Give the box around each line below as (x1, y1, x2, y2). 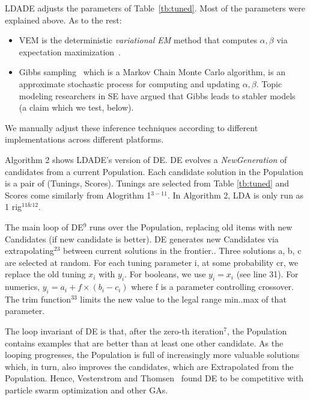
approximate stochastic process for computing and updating (19, 77, 240, 90)
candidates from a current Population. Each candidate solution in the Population (5, 165, 303, 177)
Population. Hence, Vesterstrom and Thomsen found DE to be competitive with (5, 372, 304, 384)
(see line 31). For (236, 268, 299, 280)
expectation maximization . (19, 45, 121, 58)
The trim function (5, 292, 71, 305)
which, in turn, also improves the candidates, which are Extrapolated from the (5, 360, 294, 372)
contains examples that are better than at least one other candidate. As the (5, 336, 284, 349)
